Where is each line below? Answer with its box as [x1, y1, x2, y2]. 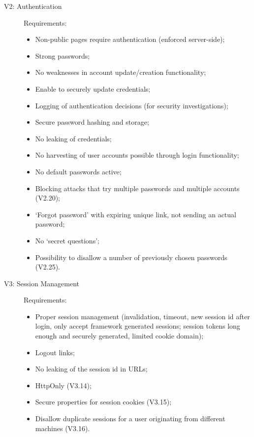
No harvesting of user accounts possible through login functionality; [35, 150, 239, 160]
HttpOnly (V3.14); [35, 380, 92, 390]
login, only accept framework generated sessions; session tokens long [35, 321, 240, 331]
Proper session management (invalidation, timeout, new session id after [35, 311, 250, 321]
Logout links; [35, 347, 75, 357]
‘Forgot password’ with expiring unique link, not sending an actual [35, 209, 236, 219]
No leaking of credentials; [35, 133, 112, 143]
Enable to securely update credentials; [35, 83, 151, 94]
